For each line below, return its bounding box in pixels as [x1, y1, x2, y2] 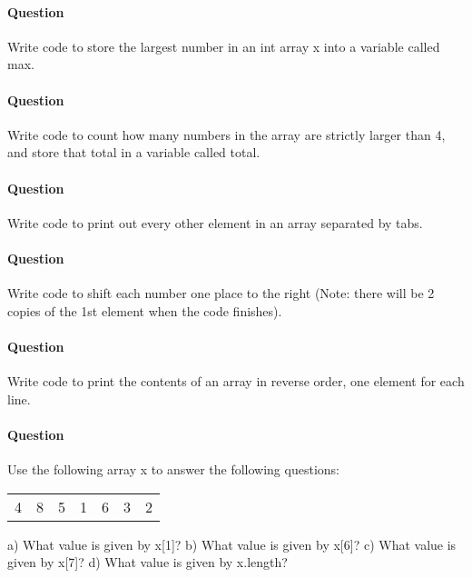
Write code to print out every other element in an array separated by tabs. [7, 213, 423, 232]
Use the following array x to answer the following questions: [7, 460, 339, 479]
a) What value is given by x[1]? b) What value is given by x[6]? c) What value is [7, 534, 457, 553]
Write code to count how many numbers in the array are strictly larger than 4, [7, 125, 446, 144]
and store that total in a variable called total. [7, 143, 261, 162]
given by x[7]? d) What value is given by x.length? [7, 553, 288, 572]
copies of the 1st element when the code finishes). [7, 301, 282, 320]
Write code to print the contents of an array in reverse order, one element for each [7, 372, 465, 391]
